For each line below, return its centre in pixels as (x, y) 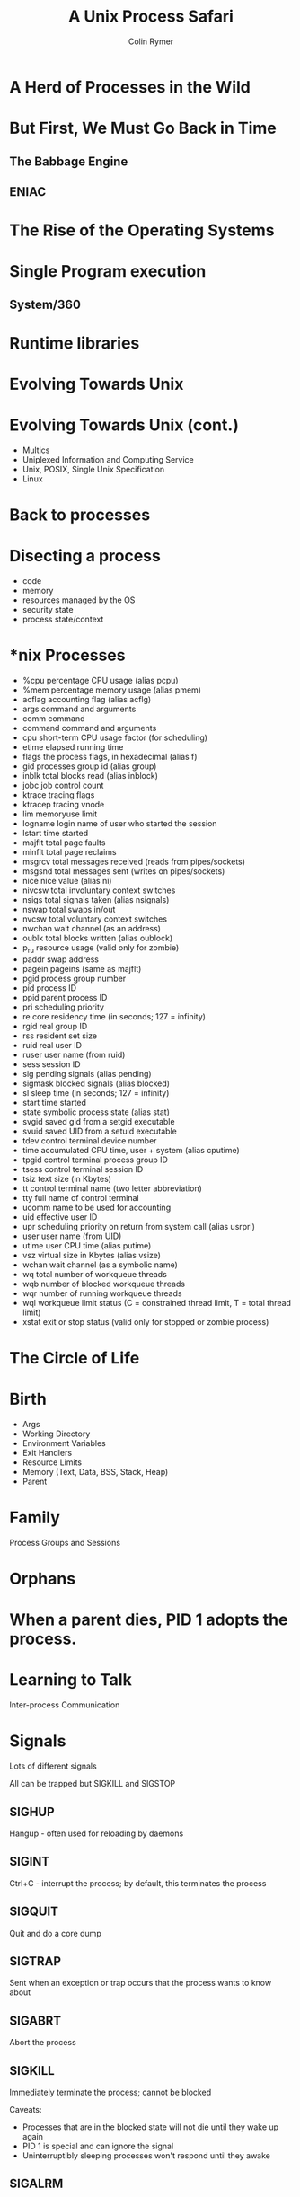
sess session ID (51, 1064)
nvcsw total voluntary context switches (95, 919)
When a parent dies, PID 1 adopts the (149, 1620)
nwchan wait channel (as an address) (92, 929)
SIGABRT (35, 2021)
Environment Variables (64, 1443)
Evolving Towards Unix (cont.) (124, 425)
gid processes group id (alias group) (89, 766)
